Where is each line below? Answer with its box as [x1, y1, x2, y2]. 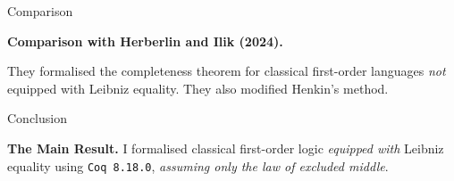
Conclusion [7, 109, 67, 128]
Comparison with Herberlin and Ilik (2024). [7, 31, 283, 50]
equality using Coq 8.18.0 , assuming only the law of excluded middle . [7, 156, 389, 175]
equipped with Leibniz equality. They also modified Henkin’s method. [7, 78, 389, 97]
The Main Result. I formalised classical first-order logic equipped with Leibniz [7, 138, 444, 157]
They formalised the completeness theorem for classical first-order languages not [7, 62, 446, 80]
